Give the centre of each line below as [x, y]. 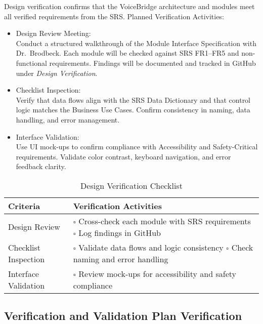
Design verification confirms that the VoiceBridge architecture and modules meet [129, 6]
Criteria [24, 206]
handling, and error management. [68, 119]
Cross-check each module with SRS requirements [165, 221]
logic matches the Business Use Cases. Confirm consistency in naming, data [133, 110]
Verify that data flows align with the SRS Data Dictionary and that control [133, 99]
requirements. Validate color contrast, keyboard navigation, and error [123, 156]
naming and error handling [121, 259]
